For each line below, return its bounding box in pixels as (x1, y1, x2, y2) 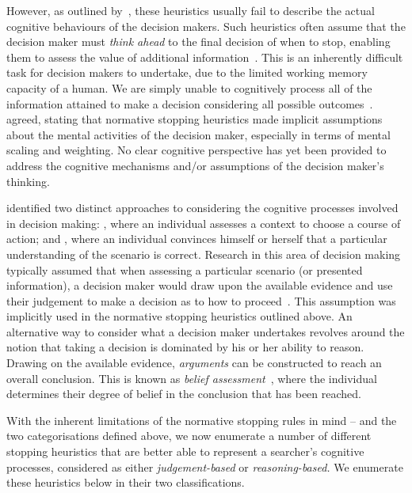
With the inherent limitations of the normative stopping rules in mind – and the (6, 411, 397, 428)
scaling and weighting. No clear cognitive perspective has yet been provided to (6, 142, 387, 158)
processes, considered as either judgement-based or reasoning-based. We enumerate (6, 458, 403, 475)
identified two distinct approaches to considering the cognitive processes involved (6, 199, 399, 216)
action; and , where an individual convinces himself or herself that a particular (6, 230, 387, 247)
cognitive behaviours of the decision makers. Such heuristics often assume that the (6, 17, 406, 34)
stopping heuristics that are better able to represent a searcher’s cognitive (6, 443, 364, 460)
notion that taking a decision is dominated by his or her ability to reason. (6, 339, 364, 355)
